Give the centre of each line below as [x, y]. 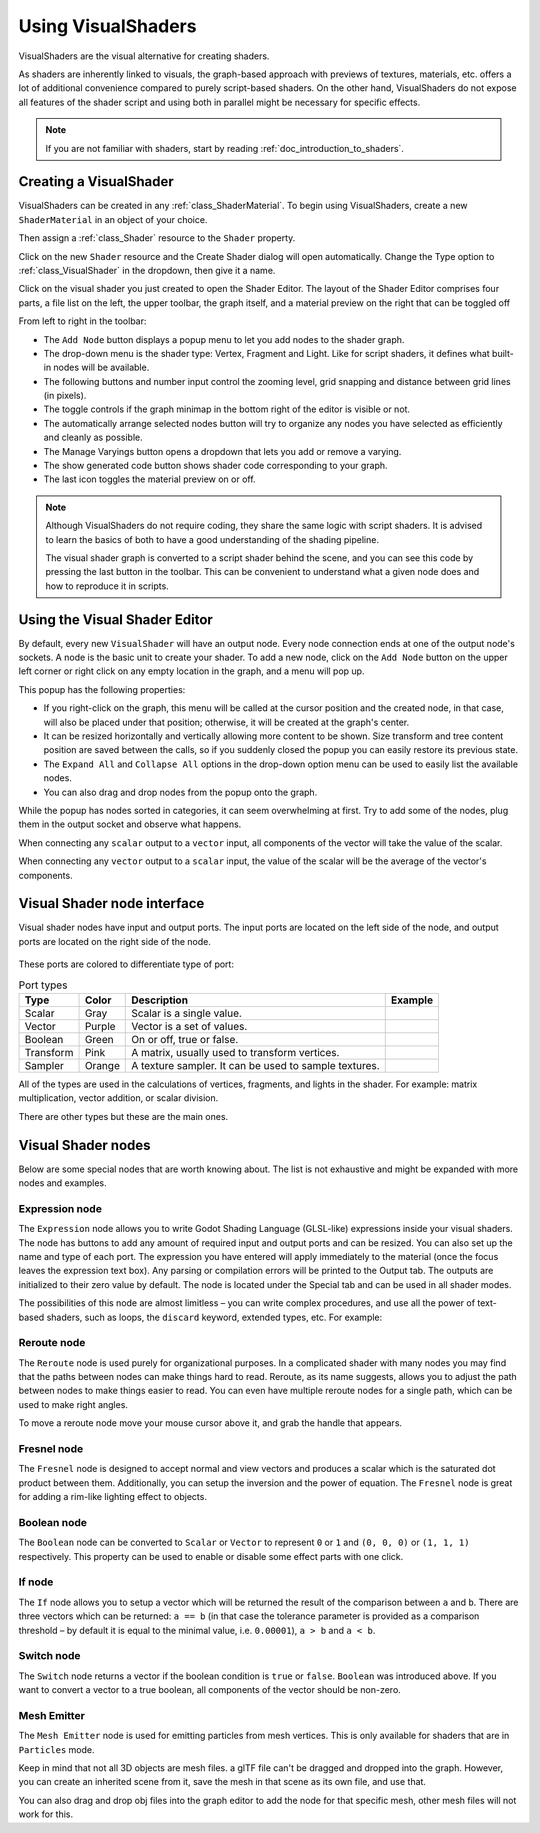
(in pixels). [65, 396]
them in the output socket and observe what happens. [130, 824]
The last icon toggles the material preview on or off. [149, 479]
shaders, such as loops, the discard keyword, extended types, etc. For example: [214, 1317]
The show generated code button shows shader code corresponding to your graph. [216, 466]
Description [160, 1000]
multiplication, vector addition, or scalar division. [118, 1098]
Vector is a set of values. [189, 1026]
